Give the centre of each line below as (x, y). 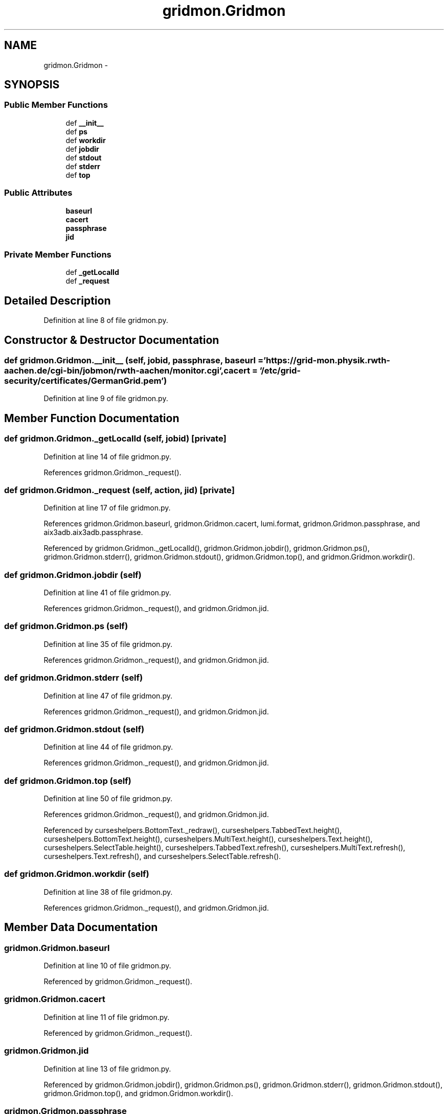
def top (78, 175)
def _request (87, 281)
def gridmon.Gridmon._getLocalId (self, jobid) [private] (115, 439)
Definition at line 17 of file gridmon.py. (107, 508)
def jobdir (82, 149)
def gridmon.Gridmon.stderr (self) (74, 678)
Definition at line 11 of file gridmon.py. (107, 1017)
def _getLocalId (92, 272)
